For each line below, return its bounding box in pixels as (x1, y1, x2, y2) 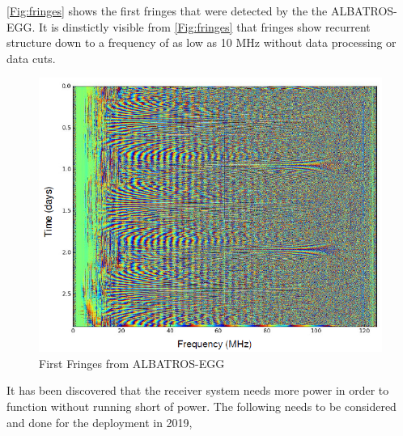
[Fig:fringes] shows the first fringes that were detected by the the (6, 2, 328, 19)
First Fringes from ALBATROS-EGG (39, 354, 225, 371)
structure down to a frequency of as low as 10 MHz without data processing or (6, 34, 397, 51)
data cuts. (6, 49, 56, 66)
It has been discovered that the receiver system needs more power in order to (6, 382, 389, 399)
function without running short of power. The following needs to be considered (6, 397, 397, 414)
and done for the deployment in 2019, (6, 413, 193, 430)
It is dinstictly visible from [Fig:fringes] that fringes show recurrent (39, 18, 371, 35)
